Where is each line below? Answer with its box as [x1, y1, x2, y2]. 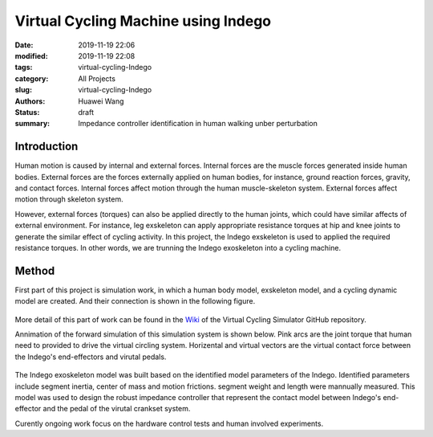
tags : [14, 63, 33, 72]
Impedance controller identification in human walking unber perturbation [78, 119, 318, 129]
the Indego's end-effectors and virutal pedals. [14, 352, 167, 361]
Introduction [14, 140, 79, 153]
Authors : [14, 96, 46, 106]
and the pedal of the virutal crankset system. [42, 404, 191, 414]
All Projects [78, 73, 116, 84]
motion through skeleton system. [14, 194, 123, 204]
